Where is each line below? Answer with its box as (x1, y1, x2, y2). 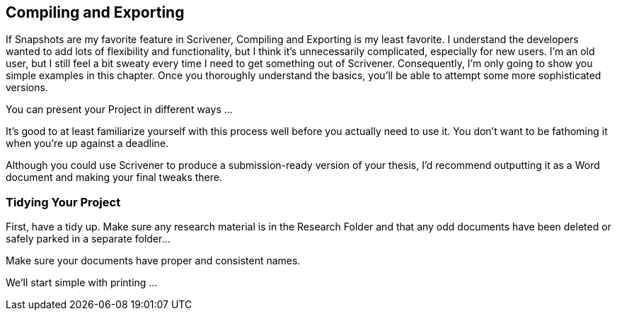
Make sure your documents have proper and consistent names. (6, 254, 301, 267)
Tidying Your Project (6, 194, 121, 209)
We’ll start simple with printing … (6, 276, 158, 289)
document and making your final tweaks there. (6, 171, 223, 184)
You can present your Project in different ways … (6, 103, 233, 116)
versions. (6, 81, 48, 94)
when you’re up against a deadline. (6, 137, 169, 150)
